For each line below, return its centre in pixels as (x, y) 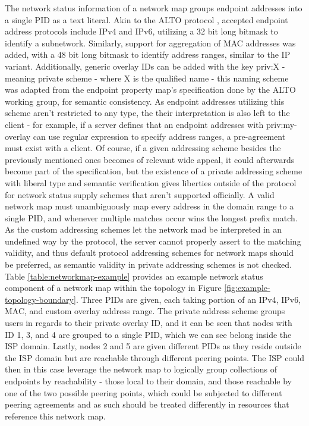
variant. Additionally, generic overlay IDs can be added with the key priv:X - (145, 66)
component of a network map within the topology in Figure (113, 288)
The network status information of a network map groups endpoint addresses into (154, 8)
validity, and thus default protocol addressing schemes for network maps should (149, 253)
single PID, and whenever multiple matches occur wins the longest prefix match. (151, 217)
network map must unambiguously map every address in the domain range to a (149, 206)
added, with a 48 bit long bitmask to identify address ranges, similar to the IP (148, 54)
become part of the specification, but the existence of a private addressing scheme (154, 171)
